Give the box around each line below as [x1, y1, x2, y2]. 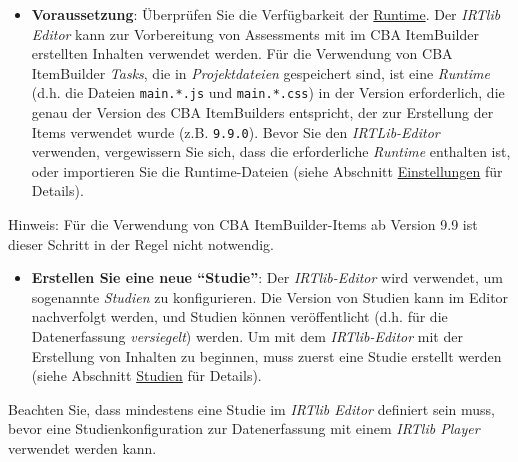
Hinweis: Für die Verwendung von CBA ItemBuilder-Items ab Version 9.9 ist [8, 214, 478, 235]
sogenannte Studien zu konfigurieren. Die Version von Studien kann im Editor [31, 286, 509, 307]
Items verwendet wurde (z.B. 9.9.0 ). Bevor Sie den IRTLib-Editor [31, 121, 440, 142]
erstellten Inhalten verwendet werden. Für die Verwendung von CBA [31, 43, 453, 64]
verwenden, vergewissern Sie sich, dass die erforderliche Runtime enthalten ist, [31, 141, 511, 162]
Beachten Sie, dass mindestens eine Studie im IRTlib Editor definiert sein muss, [8, 398, 495, 419]
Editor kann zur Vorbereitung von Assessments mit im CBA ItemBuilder [31, 23, 479, 44]
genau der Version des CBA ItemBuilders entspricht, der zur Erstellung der [31, 102, 494, 123]
